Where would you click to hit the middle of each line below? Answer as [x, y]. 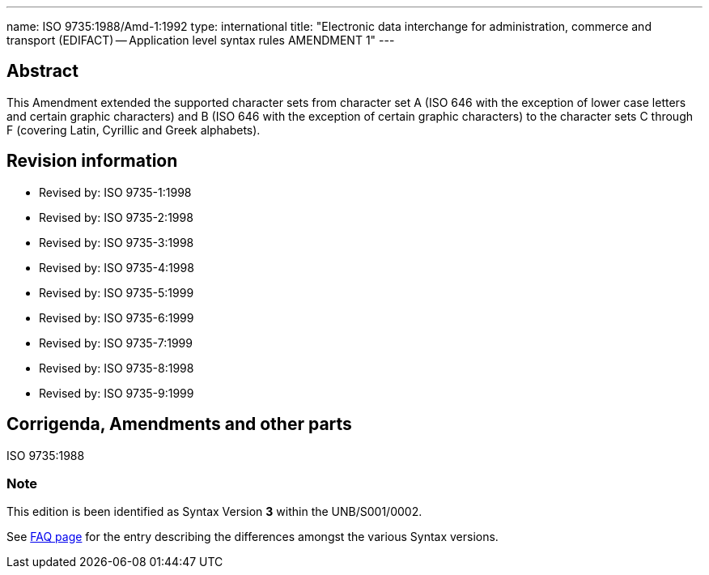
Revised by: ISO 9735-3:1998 [117, 242]
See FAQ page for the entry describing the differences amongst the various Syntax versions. [253, 537]
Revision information [92, 161]
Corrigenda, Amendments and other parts [179, 424]
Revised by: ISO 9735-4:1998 [117, 267]
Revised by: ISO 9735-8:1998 [117, 368]
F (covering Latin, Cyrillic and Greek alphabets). [134, 130]
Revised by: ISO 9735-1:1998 [115, 192]
